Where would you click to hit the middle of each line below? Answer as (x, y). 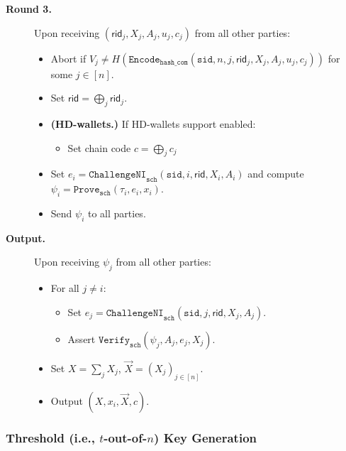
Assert (82, 338)
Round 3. (29, 9)
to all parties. (117, 213)
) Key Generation (205, 437)
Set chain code (99, 147)
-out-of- (125, 437)
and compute (276, 174)
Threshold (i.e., (50, 437)
